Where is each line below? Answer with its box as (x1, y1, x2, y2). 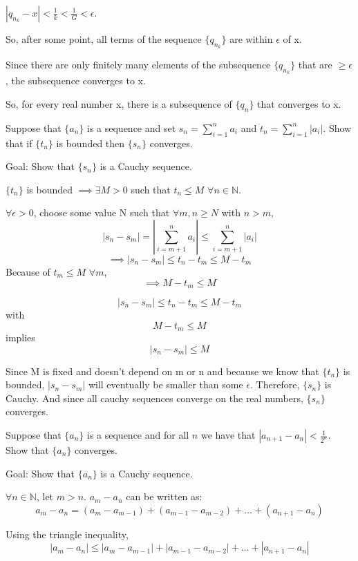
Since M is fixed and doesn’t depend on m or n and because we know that (6, 363, 319, 378)
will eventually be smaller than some (88, 377, 243, 392)
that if (6, 135, 32, 150)
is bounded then (56, 135, 125, 150)
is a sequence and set (87, 120, 176, 135)
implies (6, 330, 35, 345)
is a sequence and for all (87, 428, 189, 442)
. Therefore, (250, 377, 300, 392)
